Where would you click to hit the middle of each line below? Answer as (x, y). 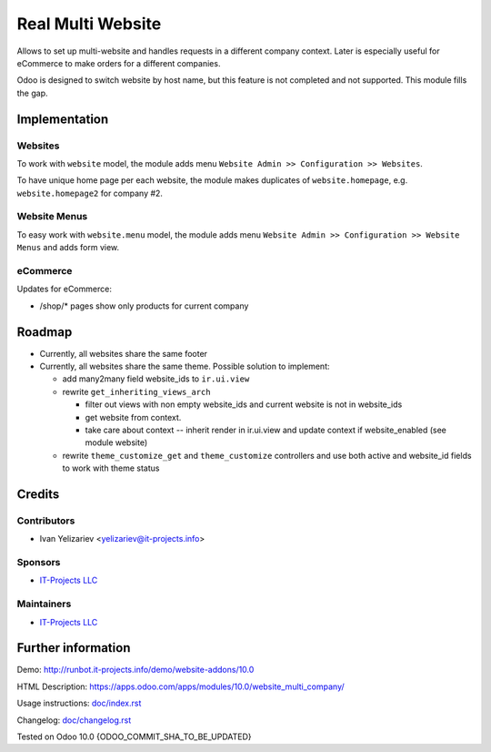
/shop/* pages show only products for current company (144, 306)
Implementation (63, 119)
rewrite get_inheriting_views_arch (136, 391)
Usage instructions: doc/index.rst (79, 703)
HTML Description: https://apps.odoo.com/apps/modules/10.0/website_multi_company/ (180, 686)
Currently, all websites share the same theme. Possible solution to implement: (185, 366)
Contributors (46, 521)
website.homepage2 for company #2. (90, 193)
